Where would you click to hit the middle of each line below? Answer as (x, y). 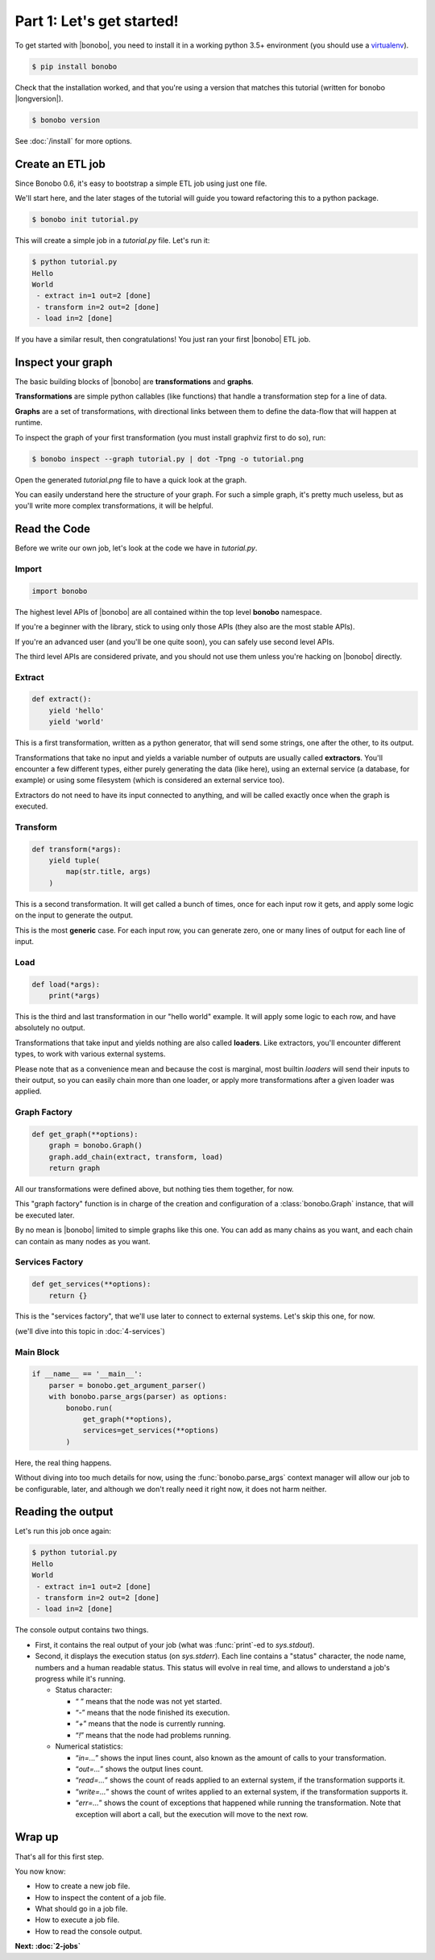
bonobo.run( (89, 1408)
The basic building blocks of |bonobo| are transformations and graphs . (134, 381)
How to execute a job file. (77, 1920)
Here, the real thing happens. (63, 1463)
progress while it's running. (80, 1678)
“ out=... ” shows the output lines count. (139, 1769)
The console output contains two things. (82, 1630)
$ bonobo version (66, 120)
